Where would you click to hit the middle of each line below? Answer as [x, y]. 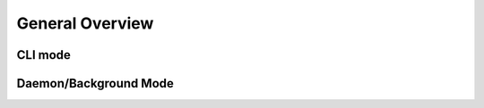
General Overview [85, 23]
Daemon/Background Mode [95, 83]
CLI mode [44, 55]
